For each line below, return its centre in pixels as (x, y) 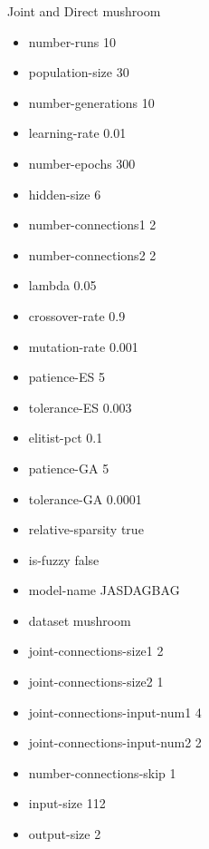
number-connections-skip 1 (102, 772)
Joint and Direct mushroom (84, 11)
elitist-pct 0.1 (66, 438)
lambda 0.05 (62, 285)
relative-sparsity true (86, 529)
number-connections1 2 (92, 224)
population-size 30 (79, 72)
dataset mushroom (80, 620)
